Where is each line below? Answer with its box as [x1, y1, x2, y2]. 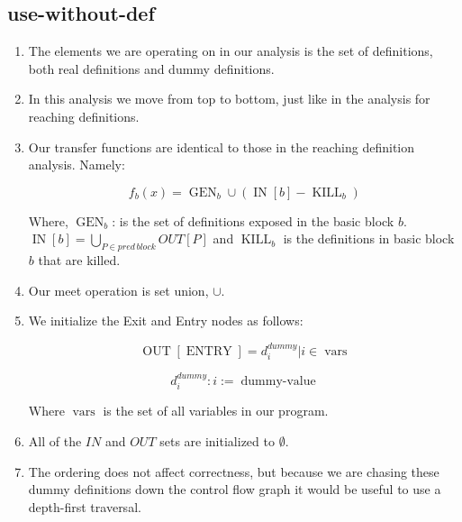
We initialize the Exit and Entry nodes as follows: [28, 311, 303, 330]
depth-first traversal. [28, 497, 141, 516]
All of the [28, 432, 82, 450]
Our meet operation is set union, [28, 280, 209, 299]
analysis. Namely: [28, 155, 125, 174]
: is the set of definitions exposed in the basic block [112, 211, 394, 230]
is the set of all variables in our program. [103, 401, 329, 420]
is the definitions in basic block [283, 229, 455, 248]
